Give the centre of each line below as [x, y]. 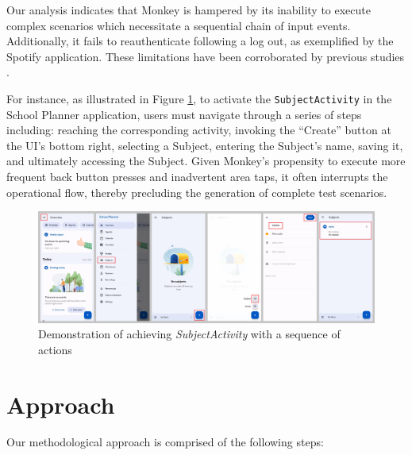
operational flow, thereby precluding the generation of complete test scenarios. [197, 192]
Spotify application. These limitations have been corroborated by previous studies [206, 56]
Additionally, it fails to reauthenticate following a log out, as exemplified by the [200, 41]
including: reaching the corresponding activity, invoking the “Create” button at [199, 130]
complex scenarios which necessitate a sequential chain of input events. [179, 25]
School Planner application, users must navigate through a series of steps [184, 114]
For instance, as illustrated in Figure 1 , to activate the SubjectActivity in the [199, 98]
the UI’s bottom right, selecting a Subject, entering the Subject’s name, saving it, [205, 145]
